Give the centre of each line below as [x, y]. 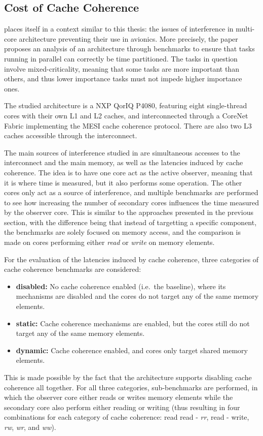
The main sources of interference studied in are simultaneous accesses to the [122, 152]
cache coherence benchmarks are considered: [73, 269]
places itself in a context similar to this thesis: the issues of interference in [119, 29]
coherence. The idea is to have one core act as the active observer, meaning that [128, 172]
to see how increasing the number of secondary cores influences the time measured [132, 202]
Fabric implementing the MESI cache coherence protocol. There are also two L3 [128, 125]
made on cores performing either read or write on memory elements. [109, 242]
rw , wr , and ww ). [30, 427]
